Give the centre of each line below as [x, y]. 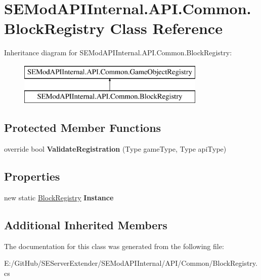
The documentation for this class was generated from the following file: [114, 246]
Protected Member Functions [83, 128]
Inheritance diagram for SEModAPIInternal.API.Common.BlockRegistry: [118, 52]
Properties [32, 176]
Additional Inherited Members [86, 225]
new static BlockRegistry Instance [59, 198]
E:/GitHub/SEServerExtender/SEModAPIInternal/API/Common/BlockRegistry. [131, 263]
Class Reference [166, 28]
